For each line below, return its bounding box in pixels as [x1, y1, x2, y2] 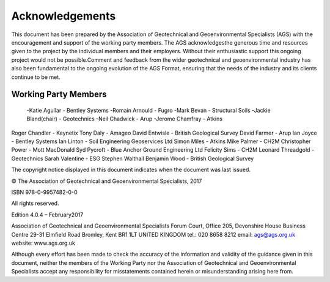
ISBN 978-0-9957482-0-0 [11, 188, 78, 196]
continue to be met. [11, 73, 61, 81]
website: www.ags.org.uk [11, 239, 76, 247]
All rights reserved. [11, 199, 59, 207]
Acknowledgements [11, 9, 116, 23]
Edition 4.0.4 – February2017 [11, 211, 84, 218]
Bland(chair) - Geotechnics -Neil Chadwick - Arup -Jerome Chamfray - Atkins [26, 115, 223, 122]
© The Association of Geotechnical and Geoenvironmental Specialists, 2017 [11, 177, 202, 185]
